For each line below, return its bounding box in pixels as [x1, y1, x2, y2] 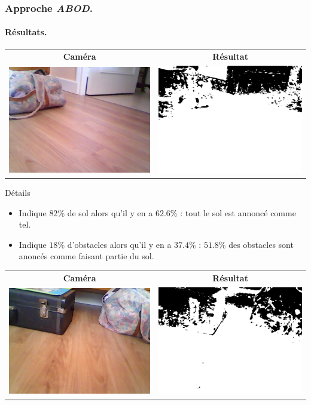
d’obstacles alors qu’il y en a [67, 238, 172, 250]
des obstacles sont [228, 238, 294, 250]
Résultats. [5, 26, 47, 38]
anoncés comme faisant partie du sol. [19, 250, 154, 262]
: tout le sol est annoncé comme [180, 206, 296, 219]
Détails [5, 186, 31, 199]
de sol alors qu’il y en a [67, 206, 153, 219]
